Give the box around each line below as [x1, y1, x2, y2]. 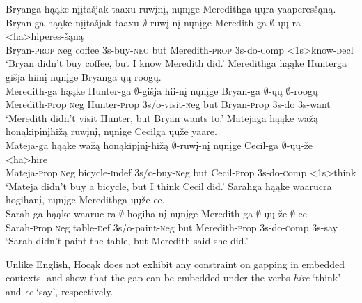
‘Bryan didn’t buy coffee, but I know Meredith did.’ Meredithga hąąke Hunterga [6, 56, 347, 70]
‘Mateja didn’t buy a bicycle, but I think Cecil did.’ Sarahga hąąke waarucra [6, 178, 332, 193]
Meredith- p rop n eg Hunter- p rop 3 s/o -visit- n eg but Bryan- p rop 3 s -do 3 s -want [6, 97, 331, 111]
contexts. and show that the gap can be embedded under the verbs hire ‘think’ [6, 270, 341, 285]
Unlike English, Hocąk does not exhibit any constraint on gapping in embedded [6, 256, 345, 271]
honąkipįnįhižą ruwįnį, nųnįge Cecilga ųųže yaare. [6, 124, 217, 139]
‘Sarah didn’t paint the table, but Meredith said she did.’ [6, 233, 249, 248]
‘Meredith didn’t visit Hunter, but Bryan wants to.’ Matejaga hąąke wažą [6, 110, 318, 125]
